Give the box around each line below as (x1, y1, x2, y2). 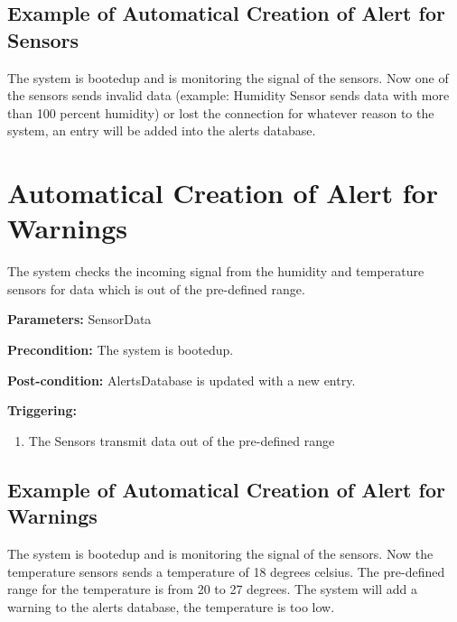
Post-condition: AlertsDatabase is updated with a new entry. (7, 370, 356, 389)
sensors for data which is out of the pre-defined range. (7, 279, 305, 298)
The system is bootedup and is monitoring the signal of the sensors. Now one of (7, 68, 449, 87)
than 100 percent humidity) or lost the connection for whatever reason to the (7, 103, 434, 122)
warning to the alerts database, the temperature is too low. (7, 597, 335, 616)
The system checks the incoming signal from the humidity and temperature (7, 262, 424, 281)
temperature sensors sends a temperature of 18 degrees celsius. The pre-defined (7, 562, 445, 580)
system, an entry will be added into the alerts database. (7, 121, 316, 140)
